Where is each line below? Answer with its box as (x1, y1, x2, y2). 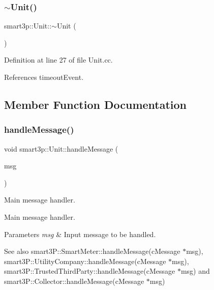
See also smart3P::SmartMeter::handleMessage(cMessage (4, 246, 180, 256)
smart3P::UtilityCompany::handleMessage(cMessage (4, 255, 166, 266)
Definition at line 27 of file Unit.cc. (4, 54, 113, 65)
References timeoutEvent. (4, 72, 84, 82)
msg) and (180, 266, 210, 276)
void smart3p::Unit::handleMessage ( (4, 143, 118, 154)
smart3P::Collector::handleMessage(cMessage (4, 275, 144, 286)
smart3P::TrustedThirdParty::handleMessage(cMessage (4, 266, 175, 276)
